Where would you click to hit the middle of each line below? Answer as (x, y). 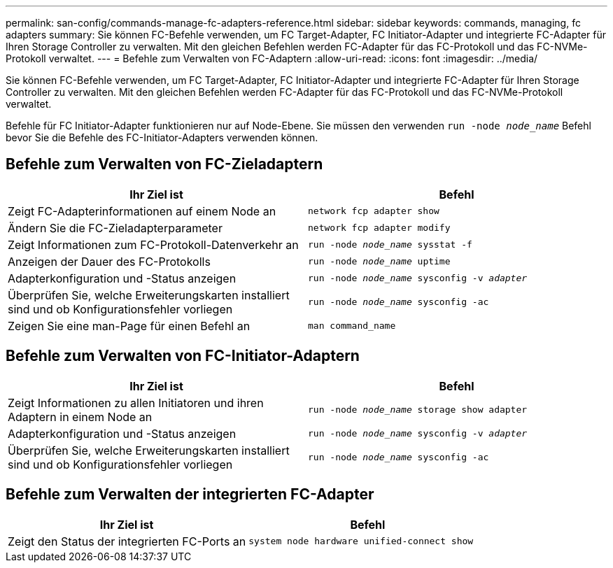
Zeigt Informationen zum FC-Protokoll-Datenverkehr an (153, 244)
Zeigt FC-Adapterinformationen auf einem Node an (142, 211)
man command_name (352, 326)
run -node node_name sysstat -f (390, 245)
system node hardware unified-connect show (361, 541)
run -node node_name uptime (379, 262)
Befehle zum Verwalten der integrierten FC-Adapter (190, 495)
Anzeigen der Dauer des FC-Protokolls (109, 261)
